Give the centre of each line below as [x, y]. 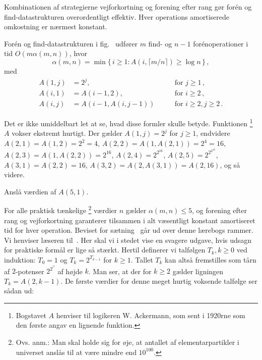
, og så [230, 164]
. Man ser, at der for [120, 271]
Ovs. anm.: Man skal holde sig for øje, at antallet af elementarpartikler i [127, 342]
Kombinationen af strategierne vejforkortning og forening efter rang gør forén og [128, 7]
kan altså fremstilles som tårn [211, 259]
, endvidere [213, 133]
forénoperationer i [221, 43]
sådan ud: [19, 291]
